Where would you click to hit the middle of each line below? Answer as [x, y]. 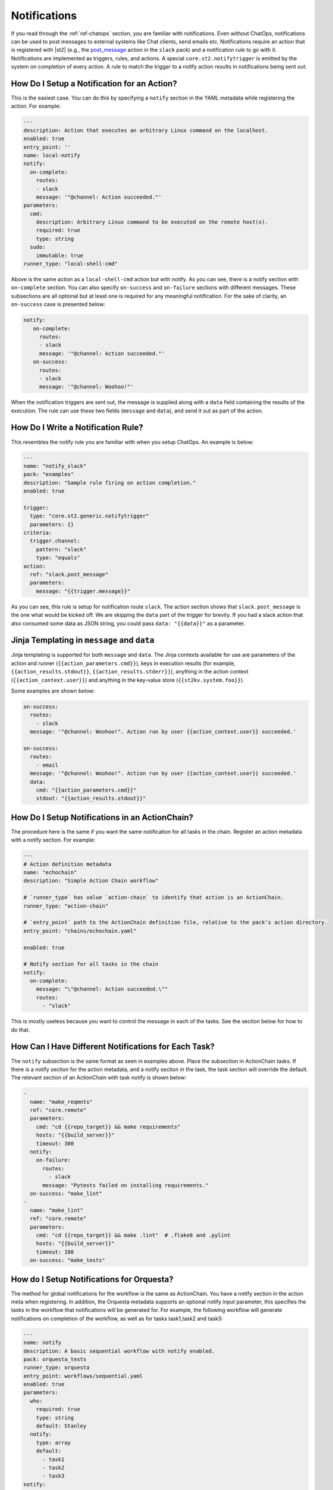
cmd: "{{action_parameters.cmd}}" [86, 790]
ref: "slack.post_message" [69, 575]
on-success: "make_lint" [66, 1193]
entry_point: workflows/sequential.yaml [83, 1376]
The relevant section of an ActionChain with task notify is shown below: [99, 1078]
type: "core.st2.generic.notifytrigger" [89, 516]
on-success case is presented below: [58, 305]
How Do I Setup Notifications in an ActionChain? [102, 817]
